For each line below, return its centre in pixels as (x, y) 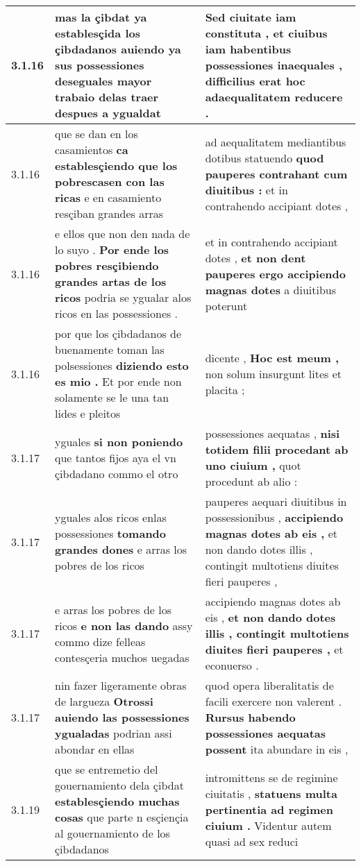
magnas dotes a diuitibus (271, 289)
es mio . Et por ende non (118, 381)
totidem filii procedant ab (277, 449)
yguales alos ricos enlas (111, 517)
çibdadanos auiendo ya (118, 49)
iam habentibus (248, 49)
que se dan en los (96, 134)
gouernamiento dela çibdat (119, 785)
